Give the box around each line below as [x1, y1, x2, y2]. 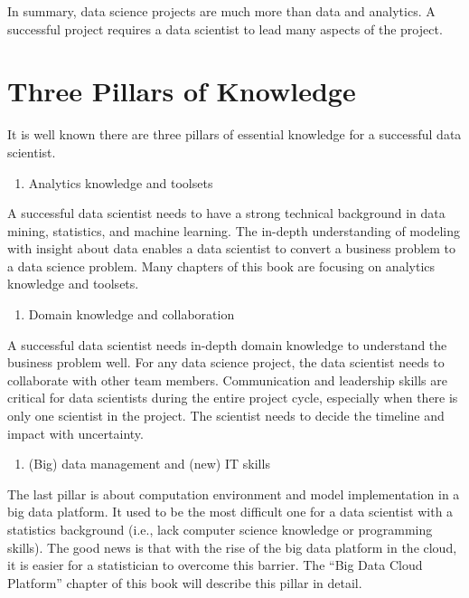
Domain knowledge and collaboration [28, 305, 235, 324]
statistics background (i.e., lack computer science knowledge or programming [7, 520, 433, 538]
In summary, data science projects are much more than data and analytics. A [7, 2, 436, 20]
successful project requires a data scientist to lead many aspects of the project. [7, 19, 443, 38]
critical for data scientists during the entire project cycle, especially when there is [7, 388, 458, 407]
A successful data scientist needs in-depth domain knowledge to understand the [7, 335, 447, 354]
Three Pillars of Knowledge [7, 72, 356, 109]
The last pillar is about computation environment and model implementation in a [7, 484, 460, 503]
